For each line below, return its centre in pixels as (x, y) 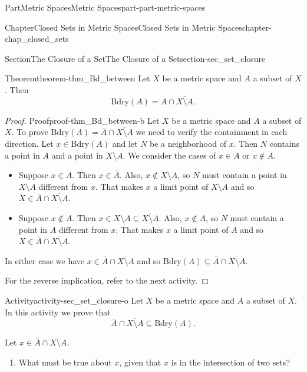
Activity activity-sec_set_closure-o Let (74, 300)
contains (284, 143)
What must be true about (65, 362)
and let (125, 143)
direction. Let (29, 143)
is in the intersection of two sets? (230, 362)
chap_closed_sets (37, 39)
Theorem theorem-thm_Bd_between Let (77, 78)
